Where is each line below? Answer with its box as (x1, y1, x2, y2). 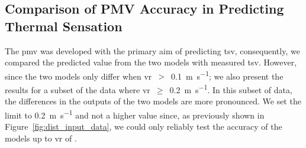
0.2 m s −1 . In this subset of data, (169, 82, 292, 96)
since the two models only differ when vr (5, 70, 152, 82)
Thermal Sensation (5, 17, 123, 35)
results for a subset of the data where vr (5, 83, 150, 96)
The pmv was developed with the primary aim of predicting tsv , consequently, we (5, 44, 300, 57)
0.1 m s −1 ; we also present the (170, 68, 284, 82)
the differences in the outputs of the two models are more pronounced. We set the (5, 95, 301, 107)
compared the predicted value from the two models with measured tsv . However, (5, 56, 297, 68)
